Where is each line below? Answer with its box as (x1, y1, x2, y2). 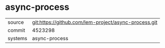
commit (7, 27, 25, 34)
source (7, 19, 24, 26)
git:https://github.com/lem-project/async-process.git (32, 19, 158, 26)
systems (7, 35, 27, 42)
